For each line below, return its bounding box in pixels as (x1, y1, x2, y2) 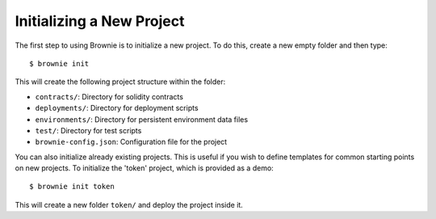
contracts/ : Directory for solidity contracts (35, 91, 183, 101)
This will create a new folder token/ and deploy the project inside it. (15, 200, 244, 209)
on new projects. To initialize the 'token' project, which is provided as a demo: (15, 163, 274, 173)
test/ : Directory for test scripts (35, 125, 142, 135)
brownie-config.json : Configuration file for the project (35, 137, 228, 147)
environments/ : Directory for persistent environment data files (35, 114, 249, 124)
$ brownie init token (29, 182, 115, 192)
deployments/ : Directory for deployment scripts (35, 103, 199, 113)
